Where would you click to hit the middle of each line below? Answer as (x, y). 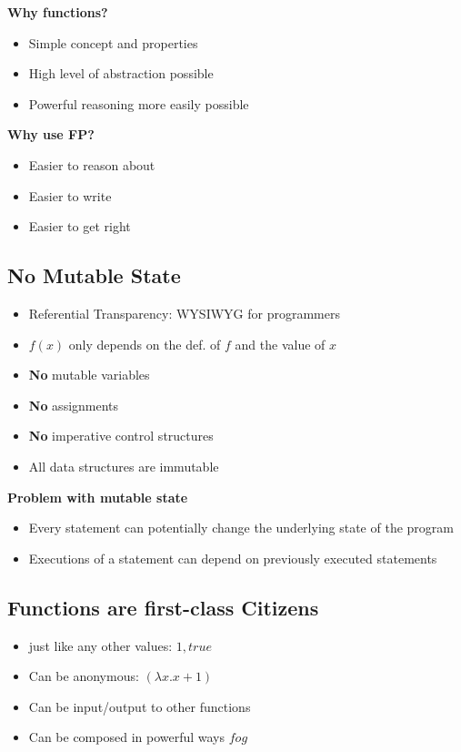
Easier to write (70, 195)
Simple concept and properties (113, 42)
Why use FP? (51, 134)
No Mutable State (94, 275)
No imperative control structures (121, 436)
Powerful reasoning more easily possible (139, 103)
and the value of (280, 344)
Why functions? (58, 12)
